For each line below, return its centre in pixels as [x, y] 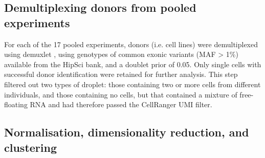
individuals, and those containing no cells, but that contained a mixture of [121, 94]
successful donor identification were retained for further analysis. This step [121, 74]
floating [16, 104]
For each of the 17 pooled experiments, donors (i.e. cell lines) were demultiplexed [131, 44]
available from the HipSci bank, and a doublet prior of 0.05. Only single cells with [133, 64]
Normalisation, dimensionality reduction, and [127, 132]
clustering [30, 147]
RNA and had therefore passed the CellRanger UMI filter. [121, 104]
